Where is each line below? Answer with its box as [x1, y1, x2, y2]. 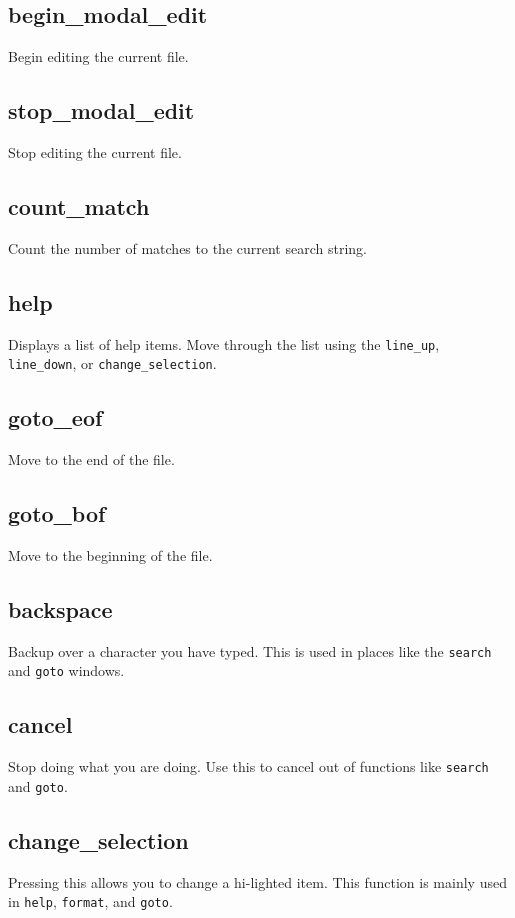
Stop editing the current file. [8, 142, 182, 162]
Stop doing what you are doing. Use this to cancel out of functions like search [8, 756, 489, 777]
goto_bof [8, 498, 106, 529]
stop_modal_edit [8, 95, 195, 126]
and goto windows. [8, 660, 125, 681]
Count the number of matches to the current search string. [8, 237, 367, 258]
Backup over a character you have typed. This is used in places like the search [8, 640, 492, 661]
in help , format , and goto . [8, 891, 173, 912]
